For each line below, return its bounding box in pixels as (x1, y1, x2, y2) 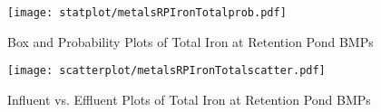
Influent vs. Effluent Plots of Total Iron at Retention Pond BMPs (7, 89, 371, 108)
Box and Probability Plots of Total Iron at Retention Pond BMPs (7, 32, 374, 51)
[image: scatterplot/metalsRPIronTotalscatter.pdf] (7, 64, 326, 78)
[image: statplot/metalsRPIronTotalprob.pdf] (7, 6, 287, 19)
